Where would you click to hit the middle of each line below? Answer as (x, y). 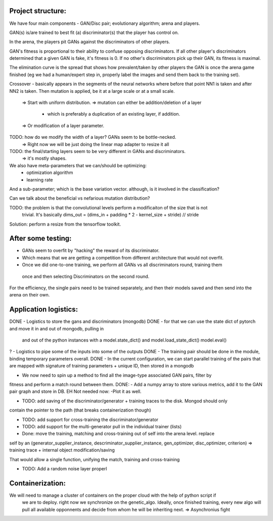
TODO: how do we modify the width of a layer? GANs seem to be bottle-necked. (93, 137)
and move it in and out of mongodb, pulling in (57, 328)
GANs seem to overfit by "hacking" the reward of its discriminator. (91, 250)
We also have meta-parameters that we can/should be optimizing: (78, 165)
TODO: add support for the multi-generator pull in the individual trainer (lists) (102, 426)
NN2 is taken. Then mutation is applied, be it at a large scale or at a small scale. (92, 91)
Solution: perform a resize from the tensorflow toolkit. (65, 224)
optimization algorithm (50, 173)
